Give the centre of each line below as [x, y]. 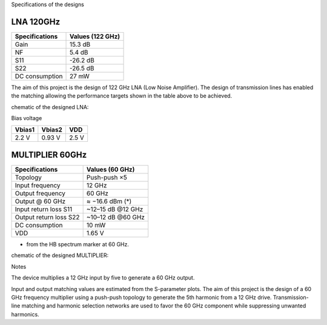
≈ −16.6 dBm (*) [109, 201]
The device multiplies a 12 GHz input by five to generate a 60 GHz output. [103, 278]
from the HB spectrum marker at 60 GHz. [78, 244]
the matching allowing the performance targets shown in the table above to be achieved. [122, 96]
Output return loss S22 [47, 217]
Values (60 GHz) [111, 169]
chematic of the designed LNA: [50, 107]
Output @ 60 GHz [40, 201]
